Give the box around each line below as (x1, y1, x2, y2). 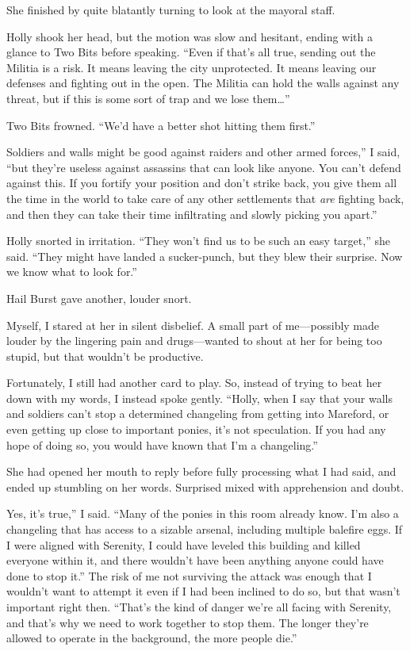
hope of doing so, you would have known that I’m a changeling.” (6, 436, 318, 453)
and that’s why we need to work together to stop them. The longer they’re (6, 614, 369, 630)
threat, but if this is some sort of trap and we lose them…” (6, 90, 290, 106)
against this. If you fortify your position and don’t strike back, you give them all (6, 174, 397, 191)
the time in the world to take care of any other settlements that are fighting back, (6, 190, 404, 206)
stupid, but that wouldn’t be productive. (6, 347, 204, 364)
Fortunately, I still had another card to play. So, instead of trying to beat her (6, 374, 382, 391)
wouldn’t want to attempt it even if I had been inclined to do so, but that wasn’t (6, 583, 400, 599)
